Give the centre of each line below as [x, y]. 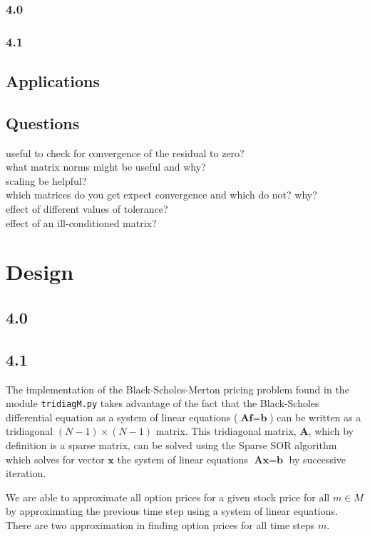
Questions [43, 122]
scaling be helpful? [46, 180]
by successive [318, 459]
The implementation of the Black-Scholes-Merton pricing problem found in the [178, 389]
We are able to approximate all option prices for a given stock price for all [168, 497]
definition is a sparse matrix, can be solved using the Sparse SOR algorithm [171, 445]
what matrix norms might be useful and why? [106, 167]
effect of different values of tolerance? [87, 209]
